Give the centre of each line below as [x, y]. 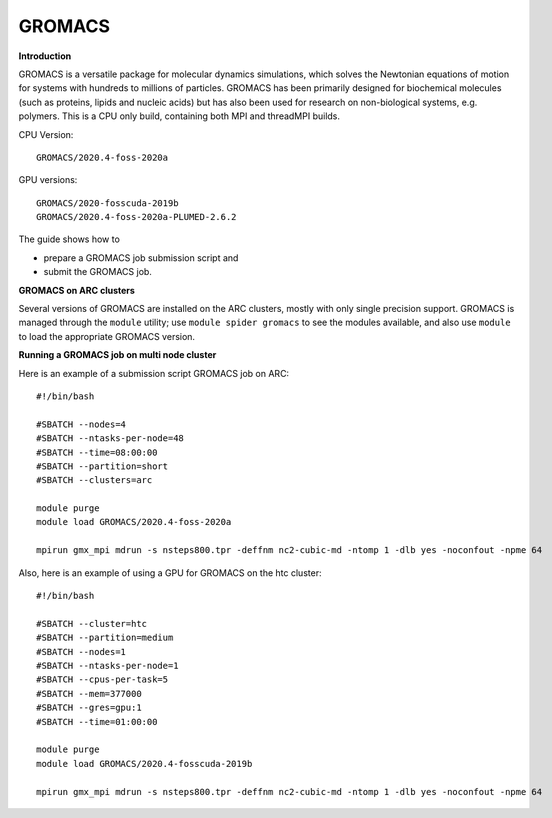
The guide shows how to [69, 239]
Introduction [45, 56]
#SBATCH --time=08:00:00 [97, 452]
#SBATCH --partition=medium [105, 638]
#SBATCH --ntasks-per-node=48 [110, 438]
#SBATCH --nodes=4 [81, 424]
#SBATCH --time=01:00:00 [97, 721]
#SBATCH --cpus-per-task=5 [102, 679]
